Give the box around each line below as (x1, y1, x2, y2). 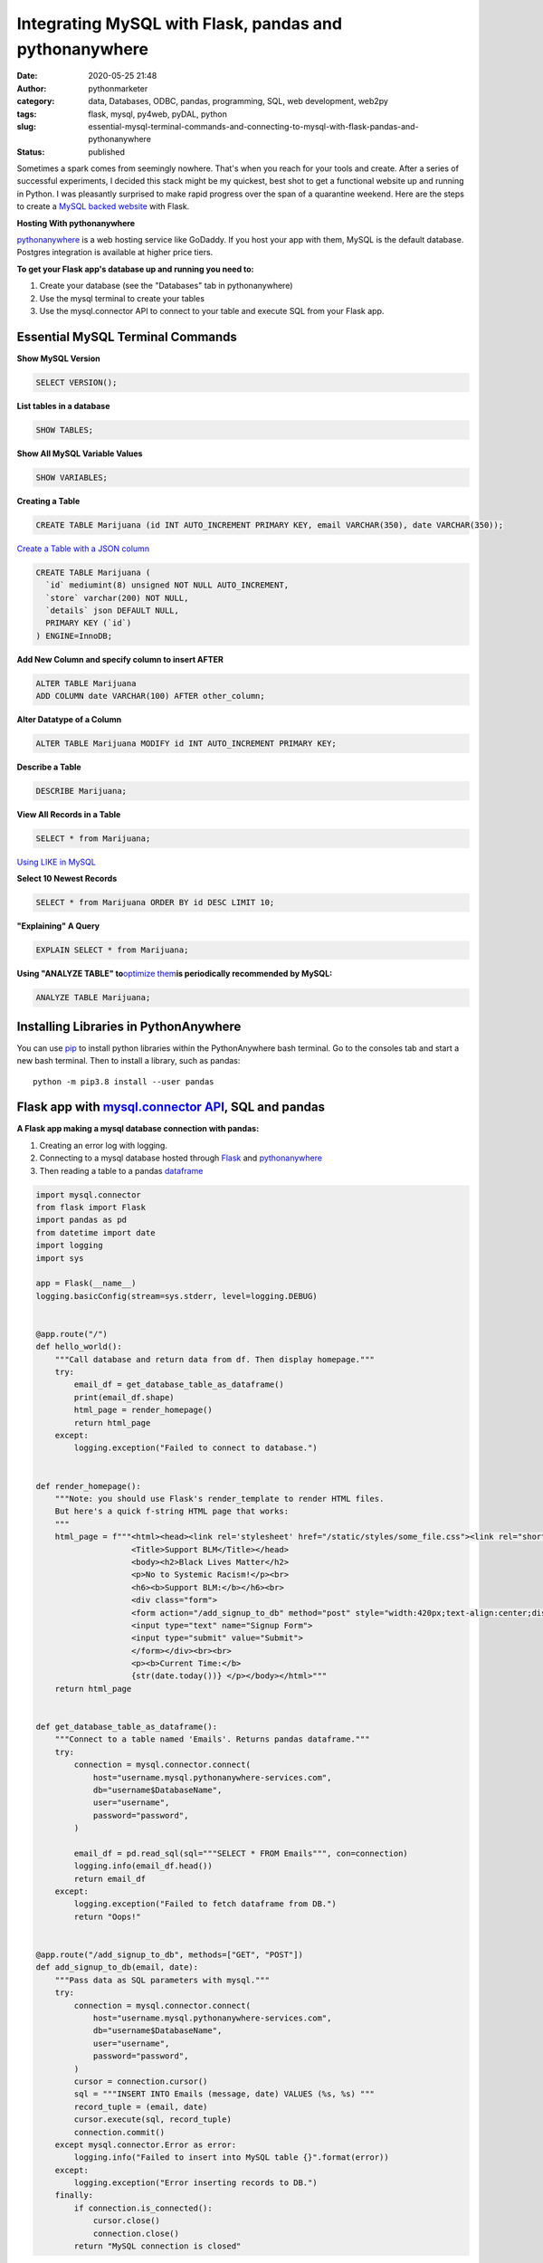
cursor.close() (92, 2216, 160, 2226)
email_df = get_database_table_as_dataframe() (73, 1380, 284, 1389)
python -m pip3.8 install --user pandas (33, 1076, 214, 1086)
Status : (16, 146, 45, 158)
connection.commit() (73, 2127, 166, 2137)
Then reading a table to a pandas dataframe (39, 1165, 204, 1176)
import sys (35, 1253, 84, 1263)
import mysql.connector (35, 1189, 142, 1199)
